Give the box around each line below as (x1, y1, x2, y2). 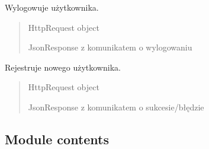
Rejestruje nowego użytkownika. (5, 61, 121, 73)
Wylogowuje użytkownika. (5, 1, 99, 13)
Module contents (5, 129, 110, 148)
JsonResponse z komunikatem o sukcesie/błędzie (28, 100, 204, 113)
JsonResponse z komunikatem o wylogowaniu (28, 41, 192, 53)
